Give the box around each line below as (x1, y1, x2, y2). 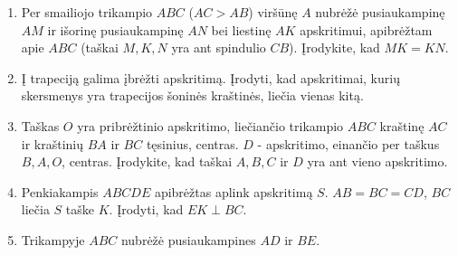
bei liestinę (211, 20, 272, 39)
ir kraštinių (21, 134, 84, 153)
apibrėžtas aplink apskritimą (154, 182, 313, 201)
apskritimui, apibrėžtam (300, 20, 433, 39)
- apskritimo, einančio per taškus (257, 134, 440, 153)
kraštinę (379, 116, 425, 135)
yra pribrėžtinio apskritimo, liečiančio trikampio (77, 116, 344, 135)
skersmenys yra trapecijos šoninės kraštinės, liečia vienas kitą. (21, 86, 364, 105)
